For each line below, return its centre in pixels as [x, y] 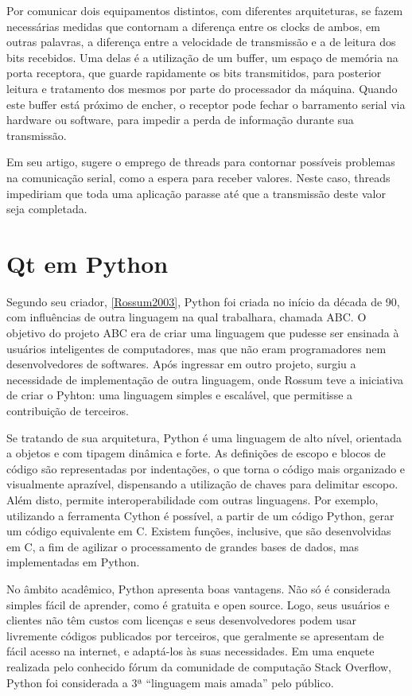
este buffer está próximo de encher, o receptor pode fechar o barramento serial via [206, 104]
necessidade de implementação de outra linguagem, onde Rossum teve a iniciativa [205, 379]
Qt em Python [87, 263]
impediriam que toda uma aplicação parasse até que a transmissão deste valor [196, 193]
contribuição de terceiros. [68, 410]
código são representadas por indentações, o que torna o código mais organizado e [206, 468]
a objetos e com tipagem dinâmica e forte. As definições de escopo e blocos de [196, 453]
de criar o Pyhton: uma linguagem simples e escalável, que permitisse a [180, 395]
